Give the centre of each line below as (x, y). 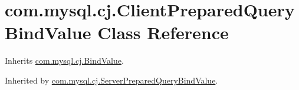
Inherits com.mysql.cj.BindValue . (64, 60)
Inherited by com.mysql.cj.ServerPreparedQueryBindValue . (111, 80)
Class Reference (163, 32)
